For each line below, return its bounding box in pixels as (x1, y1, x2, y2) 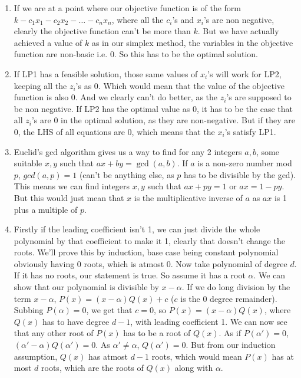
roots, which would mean (151, 350, 242, 362)
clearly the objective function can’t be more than (14, 25, 191, 37)
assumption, (14, 350, 58, 362)
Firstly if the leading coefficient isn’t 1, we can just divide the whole (14, 223, 260, 235)
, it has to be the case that (196, 102, 293, 114)
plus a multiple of (14, 203, 78, 215)
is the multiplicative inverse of (134, 191, 243, 203)
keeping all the (14, 79, 67, 91)
